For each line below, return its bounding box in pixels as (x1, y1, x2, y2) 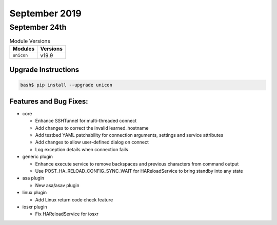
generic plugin (22, 154, 53, 160)
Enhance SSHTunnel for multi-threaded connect (35, 118, 137, 124)
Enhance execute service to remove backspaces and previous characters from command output (35, 160, 239, 167)
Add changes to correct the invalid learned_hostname (35, 125, 149, 131)
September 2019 (9, 8, 82, 19)
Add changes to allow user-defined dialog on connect (35, 139, 149, 146)
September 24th (9, 23, 67, 32)
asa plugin (22, 175, 45, 181)
